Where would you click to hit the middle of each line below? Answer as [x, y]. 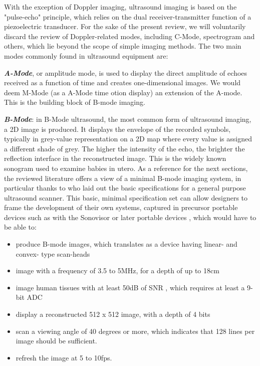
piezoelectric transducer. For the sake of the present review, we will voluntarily [125, 26]
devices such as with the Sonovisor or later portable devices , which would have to [130, 217]
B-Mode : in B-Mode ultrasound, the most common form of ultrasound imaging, [128, 119]
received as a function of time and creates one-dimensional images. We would [122, 82]
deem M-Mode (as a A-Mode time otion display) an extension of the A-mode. [123, 92]
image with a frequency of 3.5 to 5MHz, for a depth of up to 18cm [117, 270]
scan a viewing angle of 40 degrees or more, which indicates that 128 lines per [135, 331]
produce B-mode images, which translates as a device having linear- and [126, 244]
